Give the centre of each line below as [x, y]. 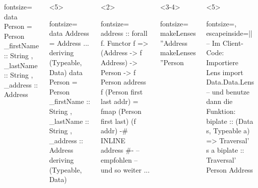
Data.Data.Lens [230, 82]
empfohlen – [119, 159]
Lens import [225, 72]
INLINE [113, 140]
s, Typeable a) [228, 131]
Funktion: [221, 111]
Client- [233, 43]
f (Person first [122, 91]
